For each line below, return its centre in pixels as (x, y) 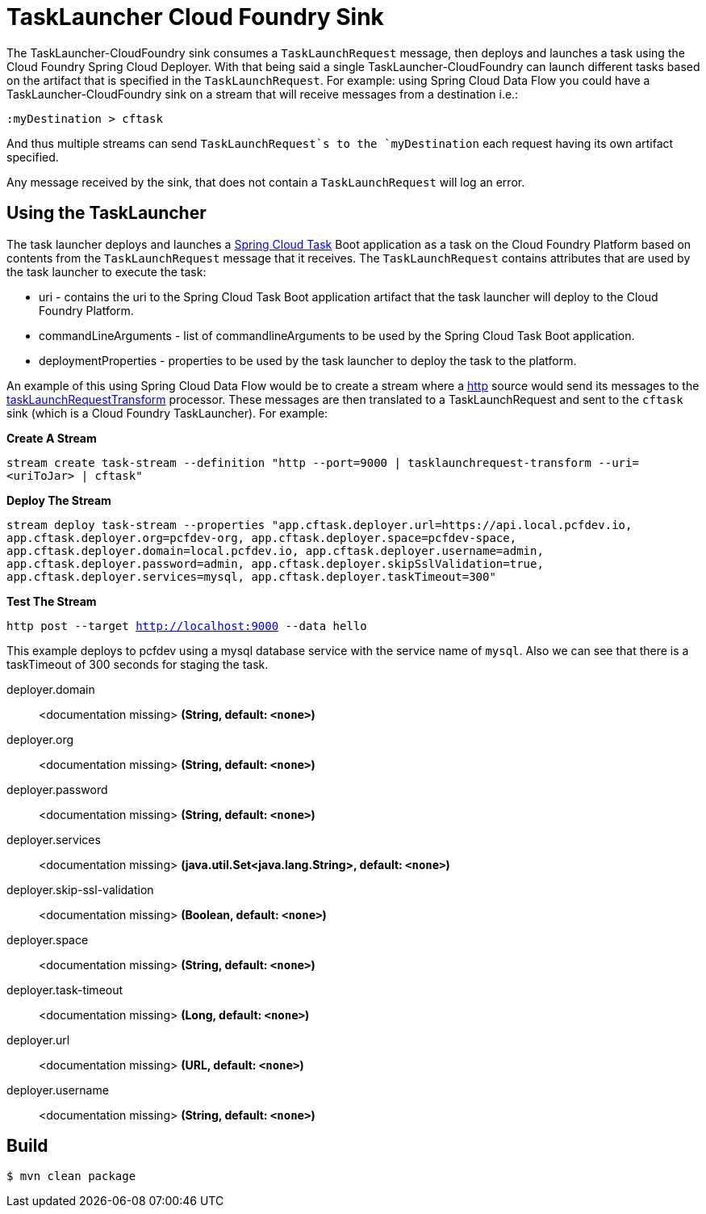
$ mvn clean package (71, 1176)
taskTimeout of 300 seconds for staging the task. (138, 664)
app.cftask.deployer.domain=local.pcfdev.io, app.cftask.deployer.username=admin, (275, 550)
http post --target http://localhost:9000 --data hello (187, 626)
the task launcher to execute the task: (107, 271)
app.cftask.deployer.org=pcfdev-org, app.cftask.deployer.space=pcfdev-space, (262, 538)
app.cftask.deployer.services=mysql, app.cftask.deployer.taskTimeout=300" (251, 576)
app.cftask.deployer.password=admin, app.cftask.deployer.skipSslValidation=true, (275, 563)
